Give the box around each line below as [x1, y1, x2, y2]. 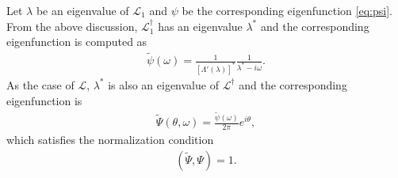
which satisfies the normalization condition [6, 131, 214, 147]
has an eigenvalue [158, 17, 243, 34]
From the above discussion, [6, 17, 138, 34]
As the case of [6, 76, 75, 93]
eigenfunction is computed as [6, 33, 147, 50]
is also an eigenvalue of [108, 76, 219, 93]
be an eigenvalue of [36, 2, 129, 18]
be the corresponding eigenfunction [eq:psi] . [182, 2, 392, 18]
